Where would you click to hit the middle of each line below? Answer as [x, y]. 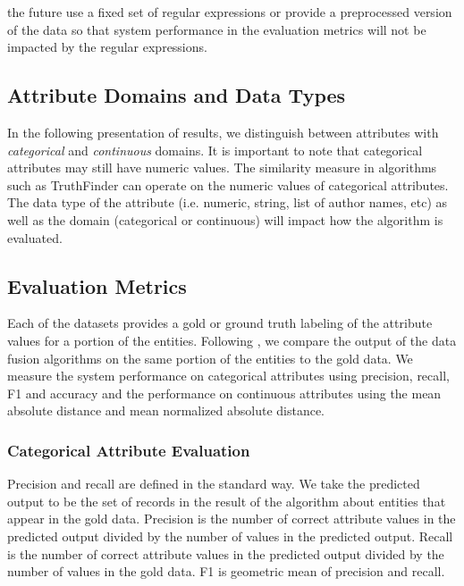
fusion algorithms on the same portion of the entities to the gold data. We [210, 358]
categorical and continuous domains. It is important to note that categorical [215, 150]
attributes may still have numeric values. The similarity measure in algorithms [222, 167]
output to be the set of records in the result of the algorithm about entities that [227, 501]
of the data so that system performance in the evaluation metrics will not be [217, 29]
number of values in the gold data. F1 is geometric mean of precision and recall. [226, 571]
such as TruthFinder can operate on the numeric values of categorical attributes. [228, 184]
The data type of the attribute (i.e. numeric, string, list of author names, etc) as [228, 202]
